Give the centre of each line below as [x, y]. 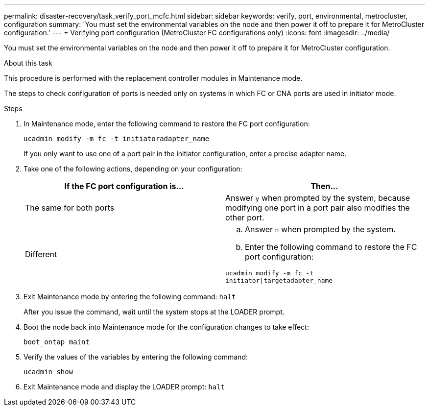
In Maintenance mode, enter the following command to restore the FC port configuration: [167, 124]
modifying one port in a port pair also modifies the [318, 208]
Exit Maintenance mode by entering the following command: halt [130, 297]
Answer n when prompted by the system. [320, 229]
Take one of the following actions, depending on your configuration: [133, 169]
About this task [28, 63]
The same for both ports [70, 208]
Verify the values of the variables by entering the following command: [136, 357]
